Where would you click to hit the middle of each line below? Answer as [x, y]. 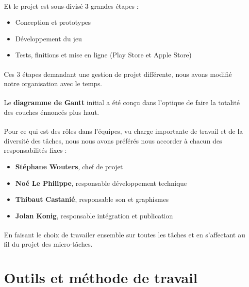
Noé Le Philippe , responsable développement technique [101, 183]
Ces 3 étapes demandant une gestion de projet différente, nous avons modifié [118, 74]
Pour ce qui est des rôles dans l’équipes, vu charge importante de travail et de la [124, 131]
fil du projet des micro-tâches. [48, 244]
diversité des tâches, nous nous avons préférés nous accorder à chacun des [113, 140]
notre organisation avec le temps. [53, 83]
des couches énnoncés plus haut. [51, 112]
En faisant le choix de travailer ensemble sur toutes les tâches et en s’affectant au [124, 234]
